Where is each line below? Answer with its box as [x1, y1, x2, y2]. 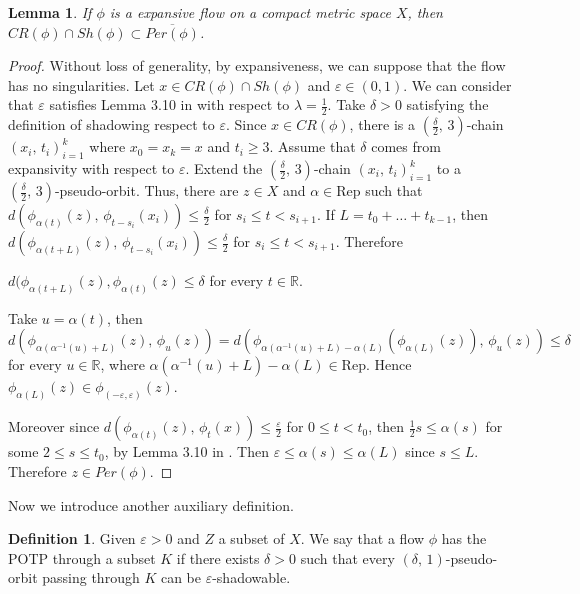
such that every [300, 547, 395, 568]
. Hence [365, 354, 412, 375]
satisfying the [406, 94, 489, 115]
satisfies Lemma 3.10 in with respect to [49, 94, 290, 115]
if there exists [176, 547, 260, 568]
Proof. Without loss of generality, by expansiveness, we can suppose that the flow [8, 55, 506, 76]
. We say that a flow [300, 528, 425, 549]
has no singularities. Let [8, 74, 155, 95]
